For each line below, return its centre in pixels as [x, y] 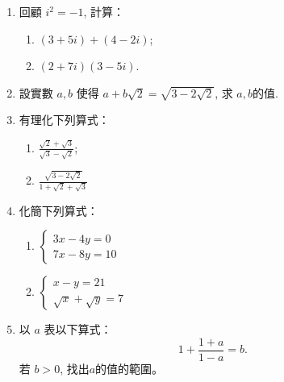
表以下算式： [78, 329]
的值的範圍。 [129, 369]
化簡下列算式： [58, 210]
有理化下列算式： [64, 120]
